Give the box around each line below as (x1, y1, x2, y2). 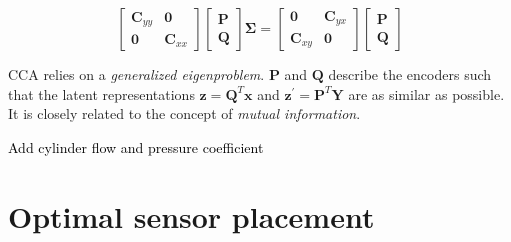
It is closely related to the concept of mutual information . (8, 103, 361, 124)
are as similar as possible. (348, 83, 505, 104)
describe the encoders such (328, 64, 492, 84)
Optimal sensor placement (8, 195, 375, 236)
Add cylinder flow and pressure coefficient (8, 136, 264, 157)
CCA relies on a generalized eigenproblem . (8, 64, 265, 84)
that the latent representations (8, 83, 195, 104)
